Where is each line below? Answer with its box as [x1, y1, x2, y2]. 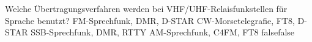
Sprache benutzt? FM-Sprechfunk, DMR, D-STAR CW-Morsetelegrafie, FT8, [5, 14, 295, 26]
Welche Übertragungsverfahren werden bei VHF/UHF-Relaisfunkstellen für [5, 2, 288, 14]
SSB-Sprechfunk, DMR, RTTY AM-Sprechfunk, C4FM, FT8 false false [31, 26, 295, 38]
